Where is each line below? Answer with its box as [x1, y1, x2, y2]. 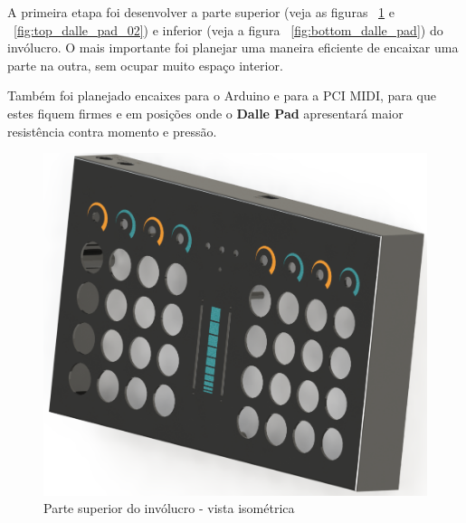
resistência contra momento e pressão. [7, 121, 217, 140]
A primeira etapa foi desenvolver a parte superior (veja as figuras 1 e [7, 3, 395, 21]
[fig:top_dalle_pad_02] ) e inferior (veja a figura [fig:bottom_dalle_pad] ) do [14, 20, 443, 39]
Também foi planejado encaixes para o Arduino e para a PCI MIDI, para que [7, 86, 436, 105]
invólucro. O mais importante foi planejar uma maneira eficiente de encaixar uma [7, 38, 459, 57]
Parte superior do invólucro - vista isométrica [43, 499, 295, 518]
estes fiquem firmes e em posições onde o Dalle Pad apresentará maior [7, 103, 404, 122]
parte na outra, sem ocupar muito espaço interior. [7, 55, 283, 74]
